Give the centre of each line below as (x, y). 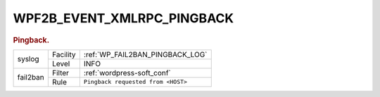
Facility (64, 54)
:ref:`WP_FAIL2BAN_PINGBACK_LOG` (145, 54)
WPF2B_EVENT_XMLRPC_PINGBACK (123, 18)
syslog (28, 59)
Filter (61, 73)
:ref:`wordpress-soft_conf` (127, 73)
